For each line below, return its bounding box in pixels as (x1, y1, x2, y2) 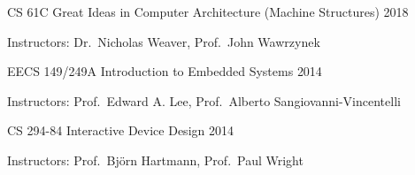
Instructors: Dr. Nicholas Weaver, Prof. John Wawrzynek (7, 32, 320, 50)
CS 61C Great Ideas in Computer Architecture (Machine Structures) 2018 (7, 3, 409, 20)
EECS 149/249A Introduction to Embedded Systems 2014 (7, 62, 322, 80)
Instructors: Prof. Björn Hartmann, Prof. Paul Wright (7, 150, 304, 169)
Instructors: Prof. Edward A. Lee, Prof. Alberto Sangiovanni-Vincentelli (7, 91, 401, 110)
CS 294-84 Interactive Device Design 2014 (7, 121, 234, 140)
